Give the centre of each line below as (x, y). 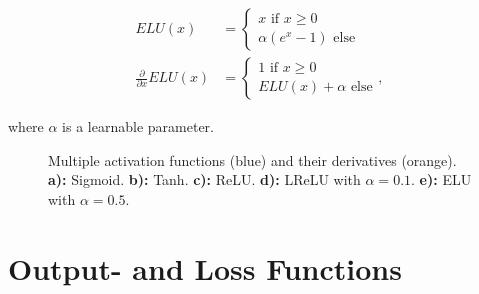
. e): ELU (441, 179)
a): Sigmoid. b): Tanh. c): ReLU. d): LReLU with (204, 179)
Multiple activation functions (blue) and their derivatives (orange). (252, 159)
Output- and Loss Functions (205, 267)
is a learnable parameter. (138, 126)
